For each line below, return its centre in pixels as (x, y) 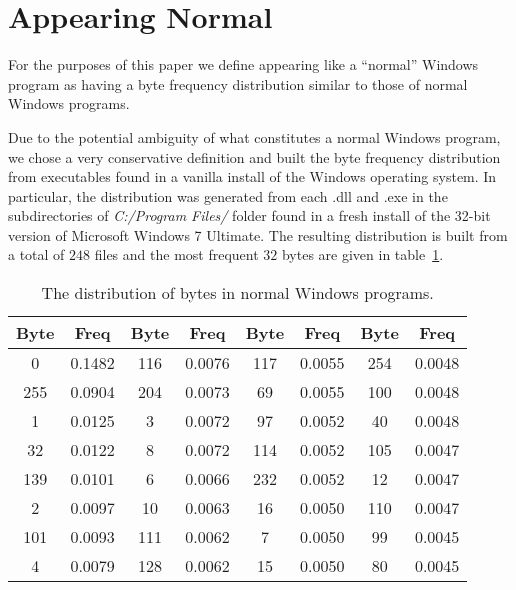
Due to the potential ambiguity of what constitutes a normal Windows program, (254, 136)
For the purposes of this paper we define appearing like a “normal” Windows (243, 64)
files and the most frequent (176, 254)
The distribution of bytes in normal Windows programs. (237, 293)
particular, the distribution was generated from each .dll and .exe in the (228, 195)
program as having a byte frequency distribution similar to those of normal (238, 83)
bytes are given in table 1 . (362, 254)
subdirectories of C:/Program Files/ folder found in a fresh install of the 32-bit (249, 215)
